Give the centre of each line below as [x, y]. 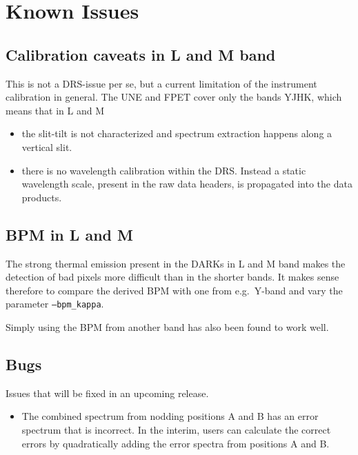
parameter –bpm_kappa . [55, 304]
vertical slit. [47, 146]
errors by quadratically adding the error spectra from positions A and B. [176, 443]
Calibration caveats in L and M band [141, 54]
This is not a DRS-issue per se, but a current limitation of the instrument [161, 83]
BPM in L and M [69, 234]
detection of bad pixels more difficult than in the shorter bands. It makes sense [172, 277]
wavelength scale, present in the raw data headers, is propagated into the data [187, 184]
